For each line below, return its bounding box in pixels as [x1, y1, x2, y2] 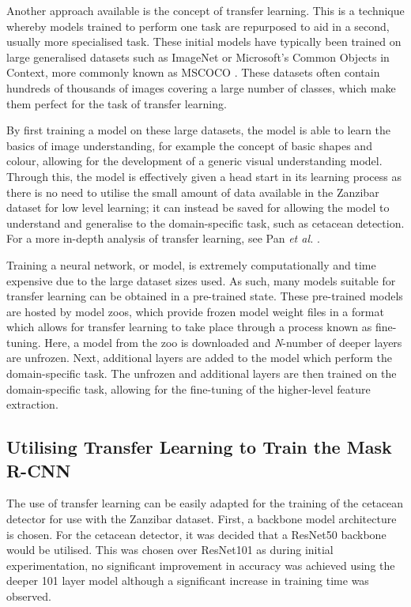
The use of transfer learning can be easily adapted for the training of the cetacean [6, 495, 404, 511]
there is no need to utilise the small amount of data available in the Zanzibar [6, 183, 379, 200]
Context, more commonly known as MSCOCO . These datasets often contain [6, 64, 380, 81]
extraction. [6, 396, 58, 413]
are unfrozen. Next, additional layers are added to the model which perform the [6, 349, 392, 366]
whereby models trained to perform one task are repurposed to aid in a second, [6, 17, 390, 34]
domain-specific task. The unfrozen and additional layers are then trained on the [6, 365, 397, 382]
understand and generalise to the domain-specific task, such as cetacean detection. [6, 214, 405, 231]
